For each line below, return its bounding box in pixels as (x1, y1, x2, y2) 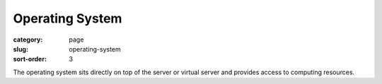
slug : (13, 44, 28, 53)
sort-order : (13, 55, 47, 64)
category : (13, 35, 43, 44)
